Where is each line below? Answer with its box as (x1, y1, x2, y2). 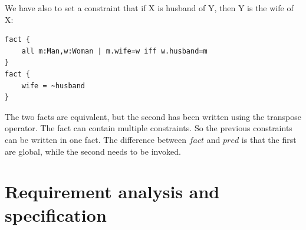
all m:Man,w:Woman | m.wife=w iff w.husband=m (21, 46, 208, 55)
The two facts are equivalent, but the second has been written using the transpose (5, 110, 301, 122)
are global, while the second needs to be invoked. (5, 145, 181, 157)
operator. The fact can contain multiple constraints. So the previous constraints (5, 122, 292, 134)
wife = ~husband (21, 81, 85, 90)
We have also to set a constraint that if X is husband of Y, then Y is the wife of (5, 2, 294, 14)
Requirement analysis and (5, 179, 220, 204)
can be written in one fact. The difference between (5, 133, 187, 145)
